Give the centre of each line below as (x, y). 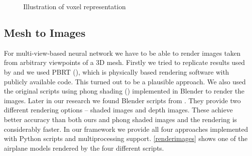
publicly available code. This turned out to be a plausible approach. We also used (125, 81)
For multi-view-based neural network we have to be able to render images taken (122, 53)
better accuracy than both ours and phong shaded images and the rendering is (120, 119)
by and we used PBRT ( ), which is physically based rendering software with (117, 71)
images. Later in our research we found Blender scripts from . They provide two (122, 100)
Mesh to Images (45, 32)
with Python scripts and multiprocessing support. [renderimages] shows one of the (126, 138)
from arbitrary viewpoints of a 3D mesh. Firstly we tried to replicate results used (125, 62)
